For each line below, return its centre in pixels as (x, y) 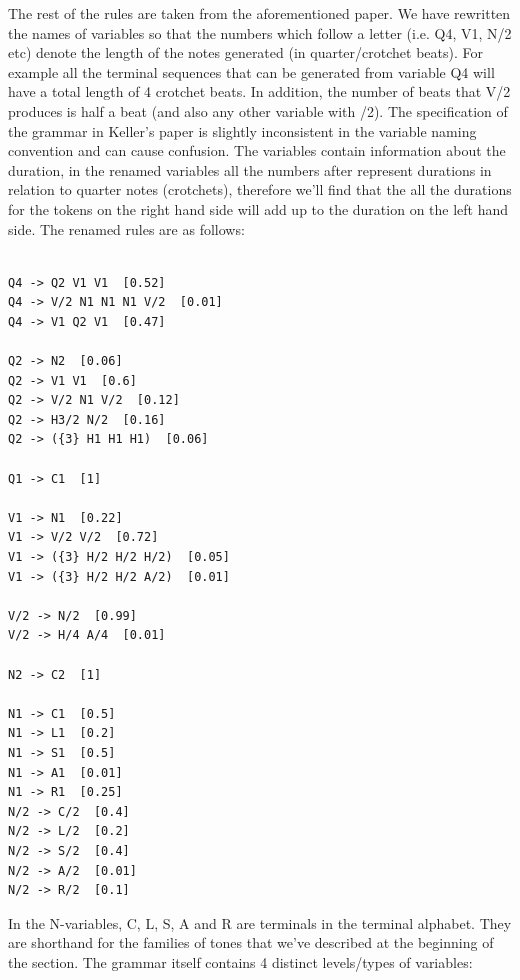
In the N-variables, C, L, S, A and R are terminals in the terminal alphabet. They (260, 922)
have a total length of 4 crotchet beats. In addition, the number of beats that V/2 (259, 91)
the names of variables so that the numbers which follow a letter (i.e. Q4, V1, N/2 (260, 32)
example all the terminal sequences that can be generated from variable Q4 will (251, 71)
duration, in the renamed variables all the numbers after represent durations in (250, 169)
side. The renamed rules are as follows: (126, 228)
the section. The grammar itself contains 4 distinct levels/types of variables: (240, 961)
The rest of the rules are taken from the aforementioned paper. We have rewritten (259, 13)
